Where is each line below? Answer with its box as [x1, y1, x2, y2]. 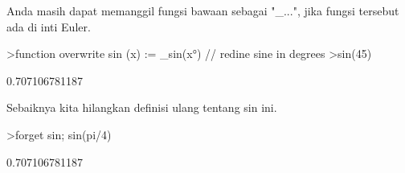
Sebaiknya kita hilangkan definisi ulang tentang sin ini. [6, 99, 277, 116]
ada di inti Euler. [6, 18, 91, 35]
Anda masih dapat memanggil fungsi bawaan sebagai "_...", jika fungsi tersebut [6, 2, 399, 19]
